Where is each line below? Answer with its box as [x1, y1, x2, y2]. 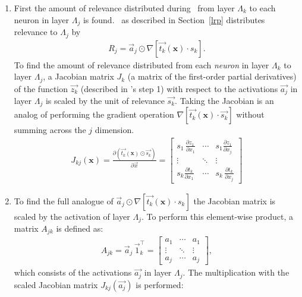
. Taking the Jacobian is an [175, 94, 274, 107]
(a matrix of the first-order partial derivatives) [127, 70, 297, 83]
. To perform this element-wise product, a [141, 210, 293, 222]
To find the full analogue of [14, 194, 114, 207]
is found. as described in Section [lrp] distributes [83, 13, 265, 26]
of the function [14, 82, 68, 94]
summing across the [14, 124, 86, 136]
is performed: [136, 278, 184, 290]
